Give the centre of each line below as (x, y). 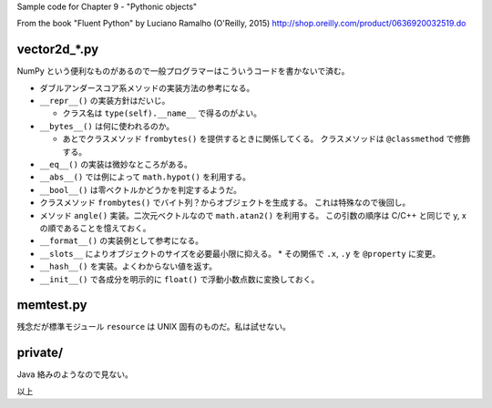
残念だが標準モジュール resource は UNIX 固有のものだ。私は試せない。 (154, 327)
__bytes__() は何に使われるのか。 (107, 126)
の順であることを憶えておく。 (95, 228)
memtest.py (52, 305)
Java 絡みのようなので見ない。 (75, 374)
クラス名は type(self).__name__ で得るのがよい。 (162, 113)
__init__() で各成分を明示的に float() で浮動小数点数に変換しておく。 (179, 279)
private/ (40, 353)
